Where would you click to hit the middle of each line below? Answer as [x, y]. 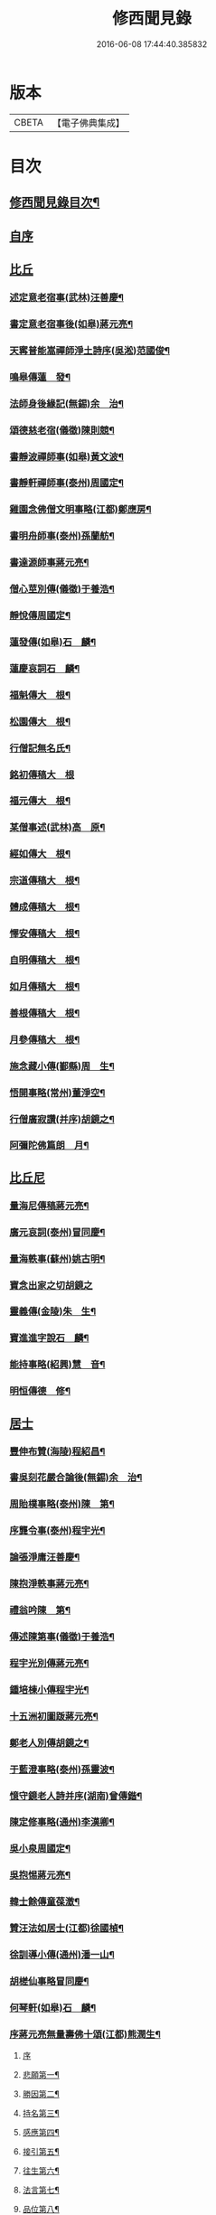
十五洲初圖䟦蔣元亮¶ [54, 1716]
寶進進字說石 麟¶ [49, 1338]
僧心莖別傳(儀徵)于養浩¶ [62, 589]
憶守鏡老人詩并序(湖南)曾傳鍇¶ [76, 1796]
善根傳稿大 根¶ [45, 1013]
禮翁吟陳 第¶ [40, 1610]
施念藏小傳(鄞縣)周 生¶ [62, 1065]
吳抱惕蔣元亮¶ [40, 1875]
